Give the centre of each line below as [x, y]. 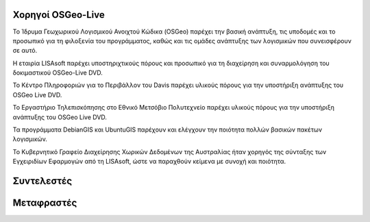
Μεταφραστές [45, 203]
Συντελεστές [42, 181]
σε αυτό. [25, 51]
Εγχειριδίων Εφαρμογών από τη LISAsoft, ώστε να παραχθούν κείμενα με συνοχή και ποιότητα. [149, 162]
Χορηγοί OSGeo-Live [59, 15]
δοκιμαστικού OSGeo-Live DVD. [58, 73]
